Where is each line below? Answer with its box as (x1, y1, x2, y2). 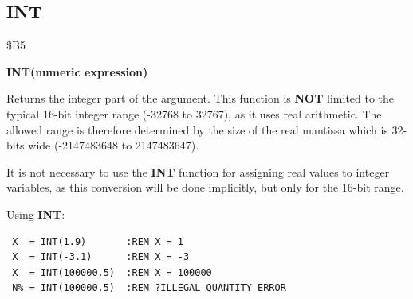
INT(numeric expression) (6, 63, 148, 80)
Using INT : (6, 205, 65, 222)
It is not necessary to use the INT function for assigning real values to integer (6, 163, 390, 180)
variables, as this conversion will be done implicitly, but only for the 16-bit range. (6, 179, 404, 196)
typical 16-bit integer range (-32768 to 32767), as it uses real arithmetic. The (6, 105, 382, 122)
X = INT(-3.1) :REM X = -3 (12, 251, 190, 263)
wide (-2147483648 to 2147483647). (28, 137, 199, 153)
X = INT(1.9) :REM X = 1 (12, 235, 183, 247)
